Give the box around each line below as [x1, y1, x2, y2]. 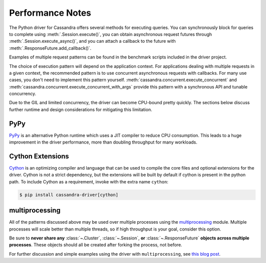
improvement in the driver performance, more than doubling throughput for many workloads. [9, 139, 198, 145]
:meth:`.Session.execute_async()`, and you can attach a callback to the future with [9, 38, 176, 44]
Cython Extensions [9, 152, 69, 160]
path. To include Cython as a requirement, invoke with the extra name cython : [9, 178, 168, 184]
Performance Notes [9, 7, 91, 18]
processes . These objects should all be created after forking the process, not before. [9, 242, 182, 248]
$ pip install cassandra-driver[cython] [19, 192, 118, 198]
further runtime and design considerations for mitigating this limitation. [9, 106, 152, 113]
